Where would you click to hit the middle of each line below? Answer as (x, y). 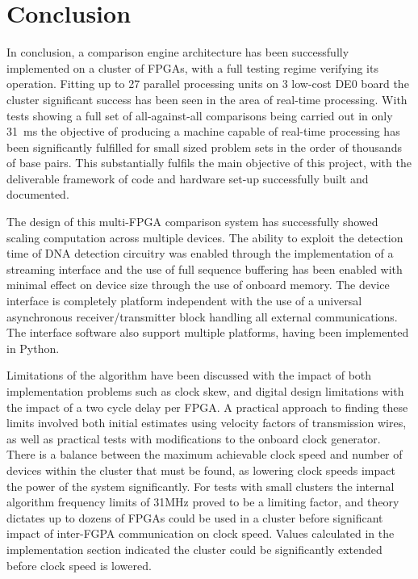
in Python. (33, 348)
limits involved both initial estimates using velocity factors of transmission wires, (207, 423)
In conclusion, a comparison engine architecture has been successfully (178, 52)
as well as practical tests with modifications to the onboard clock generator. (194, 438)
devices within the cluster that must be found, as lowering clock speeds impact (201, 470)
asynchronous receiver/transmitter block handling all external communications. (202, 316)
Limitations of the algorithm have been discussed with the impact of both (189, 375)
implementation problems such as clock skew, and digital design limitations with (205, 391)
